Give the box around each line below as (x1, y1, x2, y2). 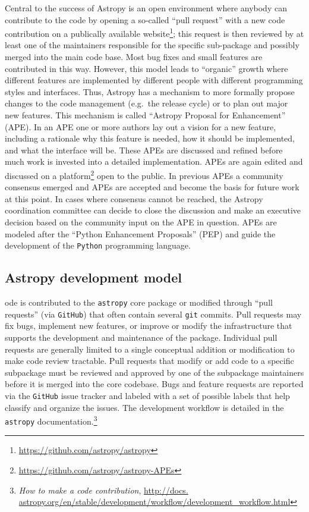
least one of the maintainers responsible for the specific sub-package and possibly (5, 39, 299, 51)
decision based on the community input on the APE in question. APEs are (5, 216, 277, 228)
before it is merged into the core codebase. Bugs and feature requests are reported (5, 378, 304, 390)
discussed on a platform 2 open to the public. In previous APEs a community (5, 167, 283, 181)
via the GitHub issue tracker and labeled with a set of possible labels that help (5, 389, 290, 401)
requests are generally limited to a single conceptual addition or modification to (5, 343, 295, 355)
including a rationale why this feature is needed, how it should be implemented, (5, 132, 295, 145)
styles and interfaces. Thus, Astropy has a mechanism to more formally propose (5, 85, 295, 98)
